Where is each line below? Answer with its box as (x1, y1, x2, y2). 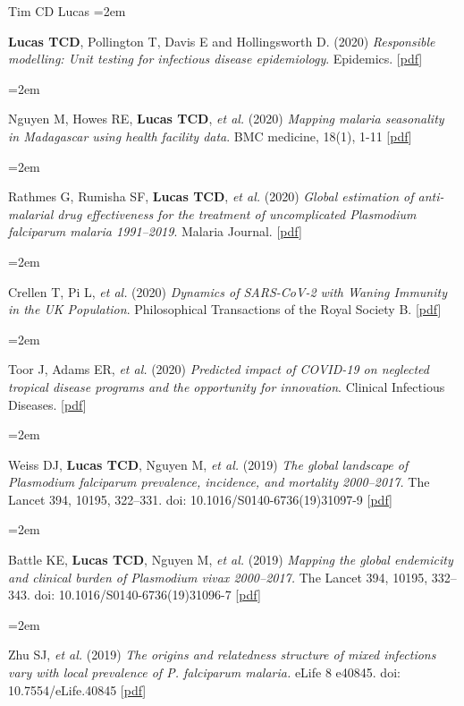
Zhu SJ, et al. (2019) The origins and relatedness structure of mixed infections (8, 645, 436, 664)
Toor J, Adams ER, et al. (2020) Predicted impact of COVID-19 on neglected (8, 360, 429, 379)
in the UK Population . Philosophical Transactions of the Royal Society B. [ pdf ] (8, 300, 442, 319)
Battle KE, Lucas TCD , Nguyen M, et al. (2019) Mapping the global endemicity (8, 550, 453, 569)
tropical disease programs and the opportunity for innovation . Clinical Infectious (8, 377, 445, 396)
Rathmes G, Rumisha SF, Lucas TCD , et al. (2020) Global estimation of (8, 187, 414, 206)
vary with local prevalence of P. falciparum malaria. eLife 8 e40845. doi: (8, 663, 401, 682)
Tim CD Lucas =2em (8, 2, 126, 20)
